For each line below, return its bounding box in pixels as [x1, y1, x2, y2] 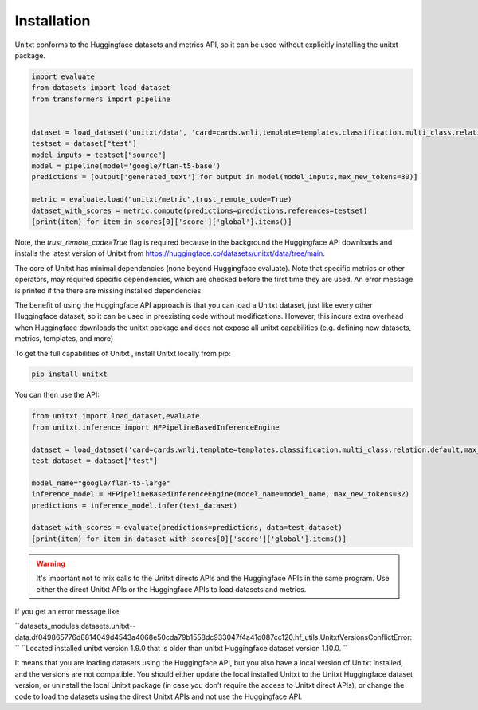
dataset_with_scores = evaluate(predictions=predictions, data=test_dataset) [31, 523, 343, 532]
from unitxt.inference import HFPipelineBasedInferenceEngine [31, 422, 280, 432]
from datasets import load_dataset [31, 84, 170, 92]
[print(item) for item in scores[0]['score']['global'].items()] [31, 218, 292, 226]
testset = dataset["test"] [31, 139, 137, 148]
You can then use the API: [14, 390, 100, 400]
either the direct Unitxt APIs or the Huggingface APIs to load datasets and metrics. [36, 584, 307, 594]
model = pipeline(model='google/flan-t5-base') [31, 162, 221, 171]
